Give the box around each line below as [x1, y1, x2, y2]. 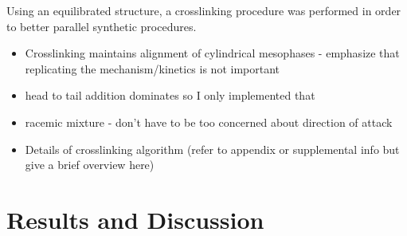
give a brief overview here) [25, 156, 155, 173]
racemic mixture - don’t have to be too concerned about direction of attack [25, 113, 393, 130]
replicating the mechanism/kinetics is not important [25, 60, 280, 77]
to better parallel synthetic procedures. [6, 18, 197, 34]
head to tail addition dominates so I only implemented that [25, 87, 315, 104]
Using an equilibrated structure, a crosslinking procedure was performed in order [6, 2, 401, 18]
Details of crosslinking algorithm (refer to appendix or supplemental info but [25, 140, 400, 157]
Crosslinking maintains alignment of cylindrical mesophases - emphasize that [25, 45, 400, 61]
